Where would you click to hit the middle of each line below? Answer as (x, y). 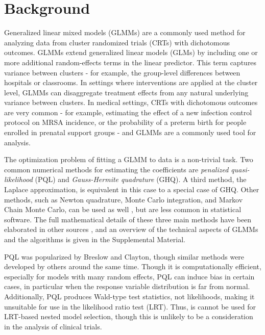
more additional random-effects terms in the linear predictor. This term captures (130, 62)
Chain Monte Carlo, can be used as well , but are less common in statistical (123, 209)
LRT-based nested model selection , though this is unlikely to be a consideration (129, 316)
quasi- (240, 169)
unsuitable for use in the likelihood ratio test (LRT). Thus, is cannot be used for (130, 306)
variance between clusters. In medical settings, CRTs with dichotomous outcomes (131, 102)
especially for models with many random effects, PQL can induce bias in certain (129, 276)
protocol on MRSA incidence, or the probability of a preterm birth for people (125, 122)
